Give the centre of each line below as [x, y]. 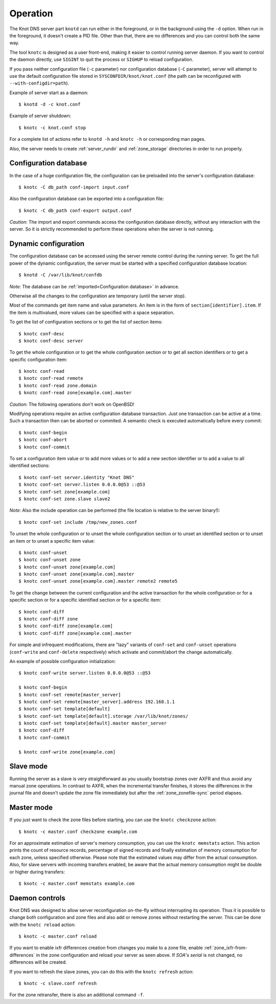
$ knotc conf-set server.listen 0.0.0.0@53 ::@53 [82, 485]
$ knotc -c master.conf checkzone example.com [78, 831]
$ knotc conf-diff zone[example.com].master [75, 633]
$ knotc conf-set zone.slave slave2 [64, 499]
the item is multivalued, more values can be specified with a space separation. [92, 312]
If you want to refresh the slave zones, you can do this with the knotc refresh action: [101, 971]
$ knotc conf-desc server [51, 341]
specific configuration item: [38, 359]
